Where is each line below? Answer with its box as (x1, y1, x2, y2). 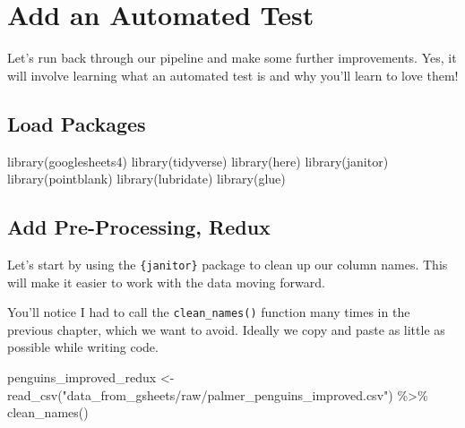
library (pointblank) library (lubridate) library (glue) (7, 169, 286, 188)
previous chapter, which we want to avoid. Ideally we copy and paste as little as (7, 320, 445, 338)
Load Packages (7, 109, 146, 137)
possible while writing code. (7, 338, 159, 356)
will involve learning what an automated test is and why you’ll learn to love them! (7, 65, 459, 84)
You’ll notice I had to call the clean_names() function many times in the (7, 303, 410, 321)
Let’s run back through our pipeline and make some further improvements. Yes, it (7, 48, 457, 67)
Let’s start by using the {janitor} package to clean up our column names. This (7, 254, 448, 273)
